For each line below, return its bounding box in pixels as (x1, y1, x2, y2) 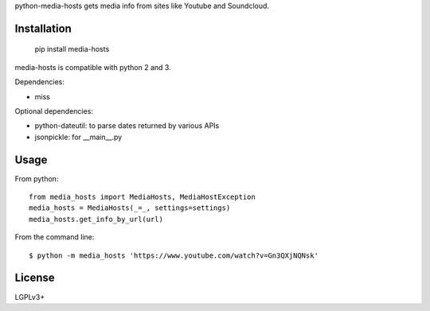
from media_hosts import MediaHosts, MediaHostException (29, 192, 256, 202)
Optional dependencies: (14, 106, 93, 115)
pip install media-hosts (34, 45, 110, 54)
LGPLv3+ (14, 292, 45, 301)
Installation (14, 21, 72, 35)
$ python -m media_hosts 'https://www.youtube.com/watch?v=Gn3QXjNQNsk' (29, 251, 319, 260)
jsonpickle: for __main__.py (34, 132, 123, 142)
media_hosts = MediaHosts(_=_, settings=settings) (29, 204, 231, 212)
